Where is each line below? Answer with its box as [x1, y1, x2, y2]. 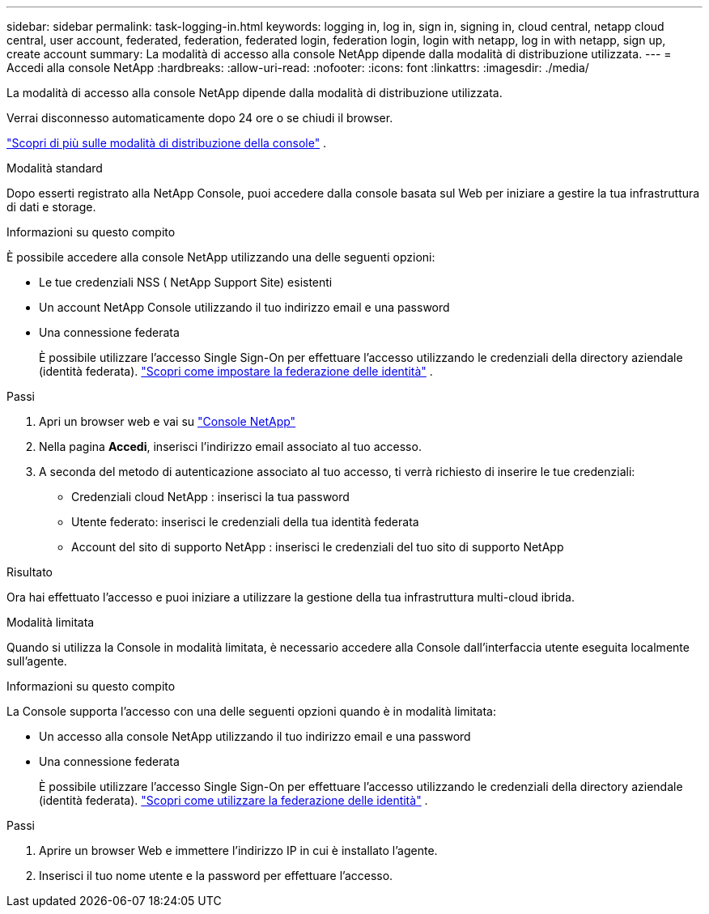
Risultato [6, 565, 53, 579]
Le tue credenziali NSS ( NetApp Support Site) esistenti [39, 275, 333, 289]
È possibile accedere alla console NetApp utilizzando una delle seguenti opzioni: [6, 250, 435, 264]
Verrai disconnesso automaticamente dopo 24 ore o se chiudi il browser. [6, 111, 393, 125]
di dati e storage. [6, 200, 96, 214]
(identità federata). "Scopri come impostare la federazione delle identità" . [39, 364, 433, 378]
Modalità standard [6, 161, 103, 175]
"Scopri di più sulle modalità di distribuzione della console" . [6, 136, 327, 150]
